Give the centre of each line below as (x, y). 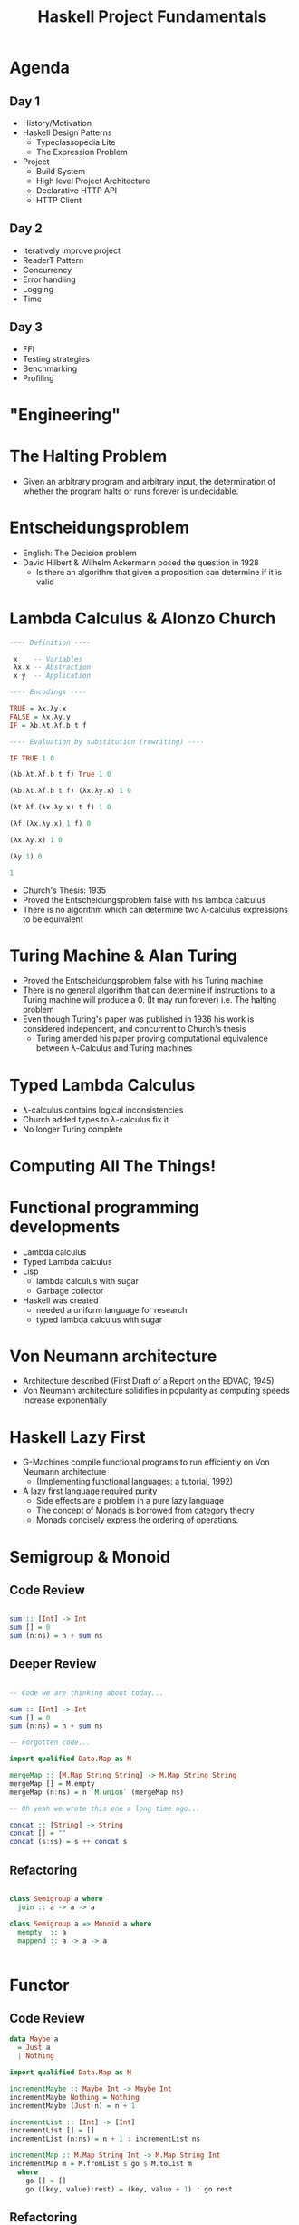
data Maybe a (34, 2039)
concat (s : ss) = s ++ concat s (68, 1842)
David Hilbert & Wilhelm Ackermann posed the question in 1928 (141, 562)
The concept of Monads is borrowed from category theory (145, 1510)
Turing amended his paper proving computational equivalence (152, 1039)
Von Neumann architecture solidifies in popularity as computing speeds (156, 1391)
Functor (39, 1985)
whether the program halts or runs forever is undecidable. (130, 491)
